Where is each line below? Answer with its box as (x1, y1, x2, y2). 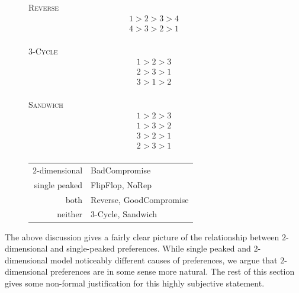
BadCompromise (91, 163, 151, 176)
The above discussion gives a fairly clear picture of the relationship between (5, 230, 279, 243)
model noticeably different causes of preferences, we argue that (50, 253, 278, 266)
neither (57, 208, 83, 220)
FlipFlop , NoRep (91, 178, 152, 191)
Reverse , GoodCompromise (91, 193, 189, 205)
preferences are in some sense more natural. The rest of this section (50, 265, 295, 278)
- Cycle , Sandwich (95, 208, 157, 220)
